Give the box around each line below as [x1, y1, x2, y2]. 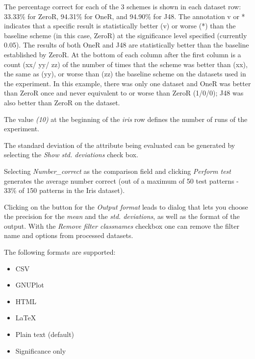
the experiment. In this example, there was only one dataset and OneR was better [4, 78, 251, 88]
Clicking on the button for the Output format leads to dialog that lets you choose [4, 201, 248, 212]
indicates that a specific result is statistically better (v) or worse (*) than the [4, 21, 236, 31]
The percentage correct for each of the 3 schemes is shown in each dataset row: [4, 1, 241, 11]
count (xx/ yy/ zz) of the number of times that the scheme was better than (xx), [4, 59, 248, 69]
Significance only [15, 345, 66, 356]
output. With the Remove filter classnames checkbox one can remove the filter [4, 220, 239, 231]
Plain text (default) [15, 329, 75, 339]
